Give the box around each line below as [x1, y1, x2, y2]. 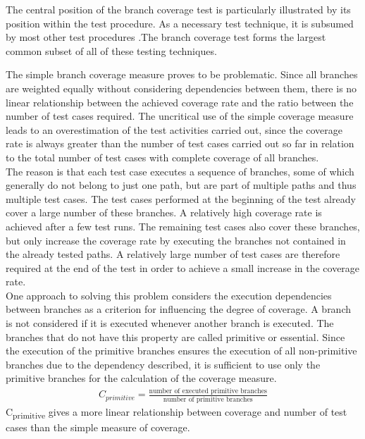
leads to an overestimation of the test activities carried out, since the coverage [6, 122, 343, 137]
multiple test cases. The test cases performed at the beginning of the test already [6, 191, 356, 206]
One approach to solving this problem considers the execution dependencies [6, 287, 332, 302]
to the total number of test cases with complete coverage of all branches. [6, 149, 319, 164]
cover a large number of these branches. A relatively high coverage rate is [6, 205, 322, 220]
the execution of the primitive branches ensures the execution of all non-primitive [6, 343, 357, 358]
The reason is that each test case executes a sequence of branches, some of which [6, 163, 354, 178]
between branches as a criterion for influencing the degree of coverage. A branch [6, 302, 352, 316]
